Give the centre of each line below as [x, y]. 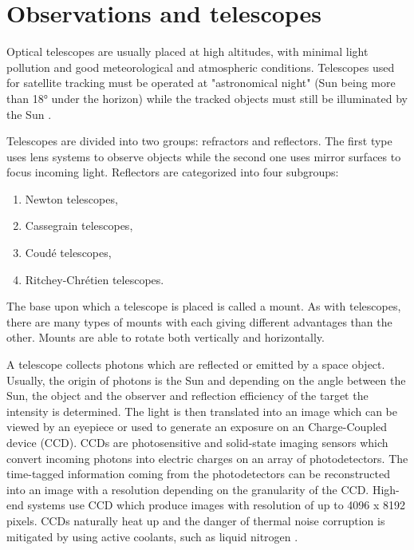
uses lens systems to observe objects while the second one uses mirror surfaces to [204, 156]
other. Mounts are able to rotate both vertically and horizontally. [166, 337]
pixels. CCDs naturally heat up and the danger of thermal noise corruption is [196, 520]
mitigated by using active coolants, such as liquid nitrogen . [152, 536]
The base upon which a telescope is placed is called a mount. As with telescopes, [204, 306]
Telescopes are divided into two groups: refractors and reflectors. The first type [199, 141]
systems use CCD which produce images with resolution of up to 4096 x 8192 [217, 505]
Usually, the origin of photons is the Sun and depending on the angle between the [206, 380]
